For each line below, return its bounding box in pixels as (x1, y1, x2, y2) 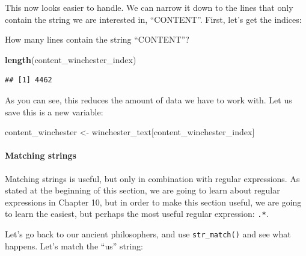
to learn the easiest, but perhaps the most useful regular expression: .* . (5, 207, 269, 220)
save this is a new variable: (5, 105, 103, 118)
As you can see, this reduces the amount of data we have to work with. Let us (5, 93, 292, 106)
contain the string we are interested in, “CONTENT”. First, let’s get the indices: (5, 13, 302, 25)
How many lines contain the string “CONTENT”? (5, 33, 189, 46)
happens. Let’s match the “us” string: (5, 239, 143, 252)
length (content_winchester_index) (5, 53, 136, 66)
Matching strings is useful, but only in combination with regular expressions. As (5, 172, 300, 184)
